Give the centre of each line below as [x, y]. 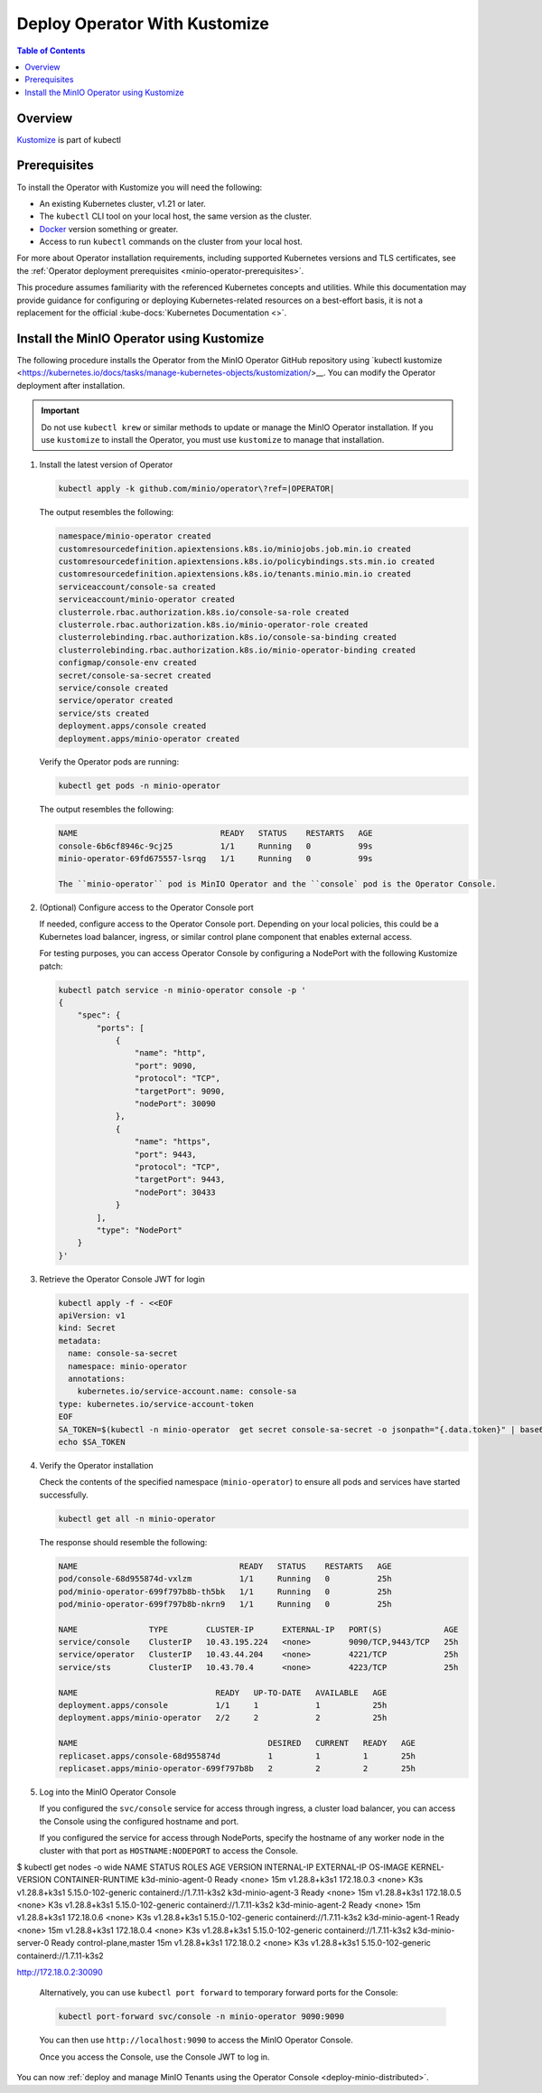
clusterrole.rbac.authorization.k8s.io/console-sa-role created [204, 612]
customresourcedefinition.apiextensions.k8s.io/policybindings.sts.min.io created [247, 562]
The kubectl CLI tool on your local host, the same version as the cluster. [175, 216]
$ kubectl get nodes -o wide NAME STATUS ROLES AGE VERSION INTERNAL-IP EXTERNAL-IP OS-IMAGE [213, 1867]
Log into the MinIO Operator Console [107, 1792]
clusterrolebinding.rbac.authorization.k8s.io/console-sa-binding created [228, 638]
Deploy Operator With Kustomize [143, 23]
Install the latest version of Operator [106, 465]
